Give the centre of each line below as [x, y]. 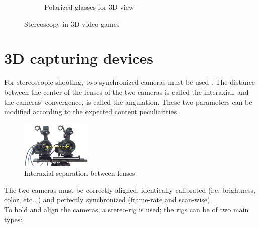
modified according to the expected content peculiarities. [92, 111]
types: [13, 219]
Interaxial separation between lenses [80, 173]
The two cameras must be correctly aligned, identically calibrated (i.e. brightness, [130, 190]
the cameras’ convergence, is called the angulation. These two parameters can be [128, 101]
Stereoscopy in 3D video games [72, 23]
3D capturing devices [79, 58]
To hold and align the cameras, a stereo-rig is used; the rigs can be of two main [126, 210]
